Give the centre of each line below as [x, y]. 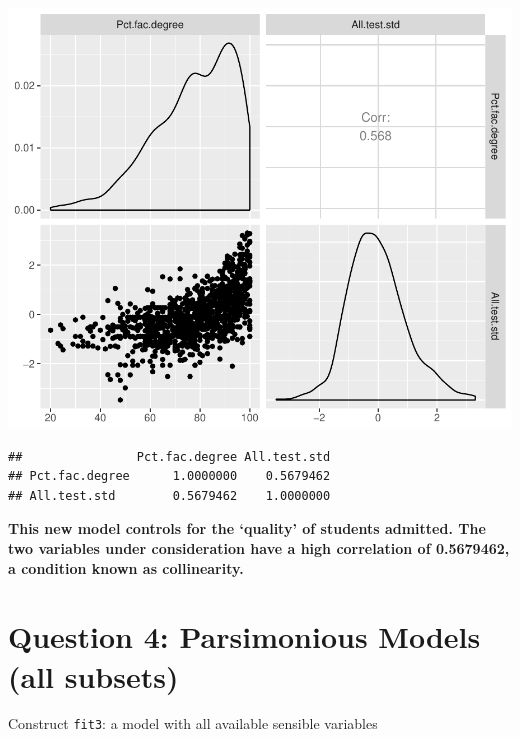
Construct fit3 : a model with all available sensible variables [193, 723]
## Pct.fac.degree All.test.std [169, 456]
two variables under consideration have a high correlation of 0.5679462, [259, 547]
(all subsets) [93, 675]
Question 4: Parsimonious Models [244, 636]
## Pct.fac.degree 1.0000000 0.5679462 [169, 476]
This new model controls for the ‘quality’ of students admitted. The [247, 528]
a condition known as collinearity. [126, 567]
